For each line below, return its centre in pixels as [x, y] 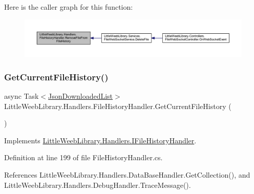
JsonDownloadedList [81, 96]
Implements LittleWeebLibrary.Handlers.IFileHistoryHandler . [100, 140]
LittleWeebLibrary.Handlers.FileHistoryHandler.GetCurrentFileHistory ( [118, 106]
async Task [22, 96]
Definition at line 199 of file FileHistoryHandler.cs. [83, 157]
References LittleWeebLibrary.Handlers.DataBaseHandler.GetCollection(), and [127, 175]
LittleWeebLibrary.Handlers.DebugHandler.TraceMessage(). [98, 185]
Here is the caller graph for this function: [69, 7]
